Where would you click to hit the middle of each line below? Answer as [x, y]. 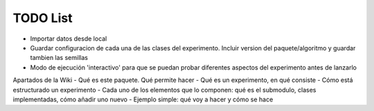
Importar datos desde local [69, 39]
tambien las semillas [59, 58]
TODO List [43, 18]
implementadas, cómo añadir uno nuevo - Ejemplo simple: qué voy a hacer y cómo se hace [143, 99]
